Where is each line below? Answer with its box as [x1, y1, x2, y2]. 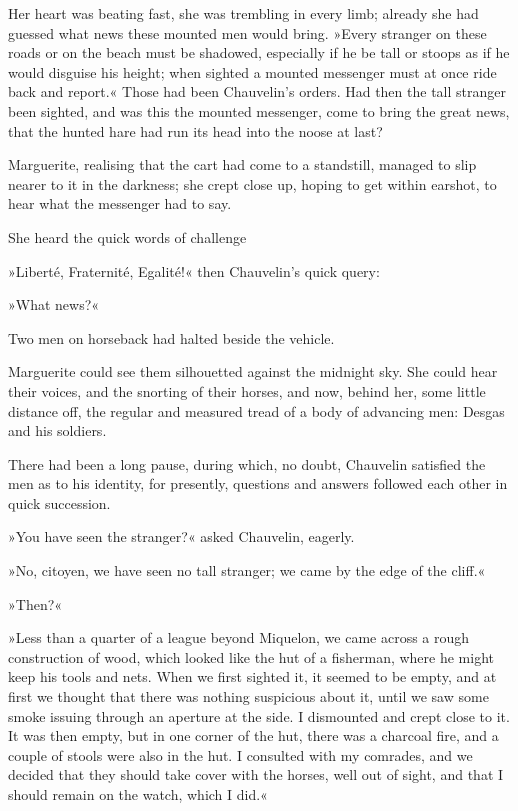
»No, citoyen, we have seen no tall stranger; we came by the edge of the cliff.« [8, 560, 486, 581]
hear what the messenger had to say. [8, 193, 232, 214]
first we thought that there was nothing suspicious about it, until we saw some [8, 686, 489, 707]
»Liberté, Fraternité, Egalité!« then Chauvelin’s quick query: [8, 260, 380, 281]
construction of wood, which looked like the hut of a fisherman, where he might [8, 646, 494, 667]
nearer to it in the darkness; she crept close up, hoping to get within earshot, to [8, 173, 497, 194]
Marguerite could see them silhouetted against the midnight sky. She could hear [8, 361, 498, 382]
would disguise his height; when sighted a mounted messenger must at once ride [8, 61, 497, 82]
